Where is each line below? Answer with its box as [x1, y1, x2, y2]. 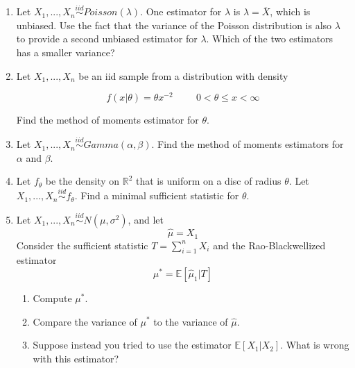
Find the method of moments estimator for [16, 112, 199, 127]
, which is [270, 4, 311, 19]
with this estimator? [33, 351, 119, 365]
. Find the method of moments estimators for [151, 137, 344, 151]
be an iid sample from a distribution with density [78, 68, 288, 83]
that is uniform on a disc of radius [136, 174, 282, 188]
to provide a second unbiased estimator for [16, 31, 198, 46]
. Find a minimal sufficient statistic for [74, 188, 239, 203]
